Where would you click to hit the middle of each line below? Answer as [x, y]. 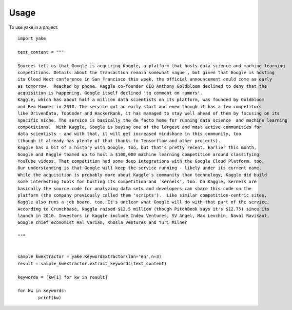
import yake [32, 38]
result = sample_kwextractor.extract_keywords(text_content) [92, 263]
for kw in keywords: [42, 291]
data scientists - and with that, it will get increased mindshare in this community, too [129, 134]
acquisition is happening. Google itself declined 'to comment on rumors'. [110, 93]
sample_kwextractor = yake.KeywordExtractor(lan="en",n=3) [90, 257]
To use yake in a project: [34, 27]
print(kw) [50, 298]
